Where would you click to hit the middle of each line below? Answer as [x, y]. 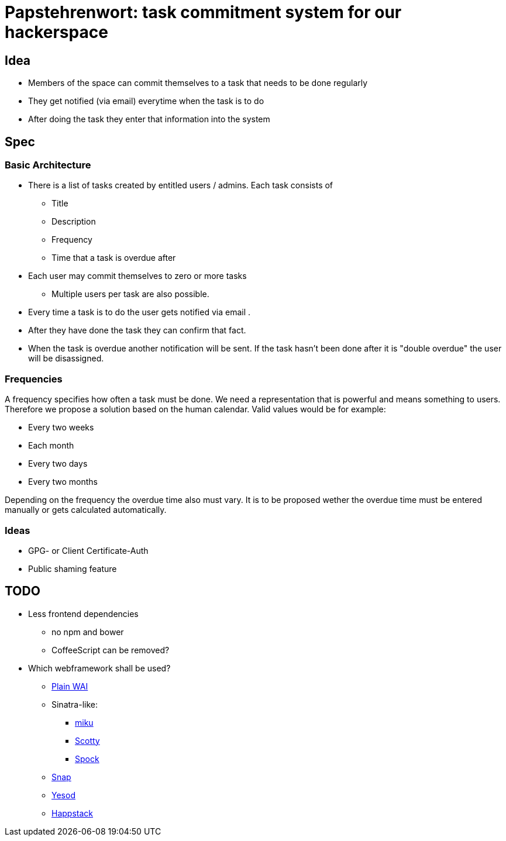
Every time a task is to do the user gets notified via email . [140, 312]
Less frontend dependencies [83, 613]
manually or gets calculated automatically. [86, 510]
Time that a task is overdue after [114, 258]
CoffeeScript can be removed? [111, 650]
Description [74, 222]
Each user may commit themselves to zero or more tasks [137, 276]
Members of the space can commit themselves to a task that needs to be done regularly [198, 83]
